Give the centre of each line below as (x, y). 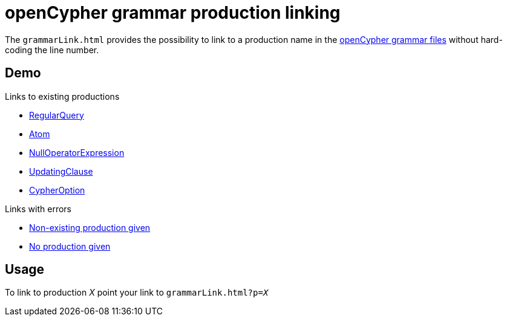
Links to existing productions (62, 96)
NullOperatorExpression (77, 152)
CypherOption (57, 190)
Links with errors (38, 209)
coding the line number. (52, 50)
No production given (70, 246)
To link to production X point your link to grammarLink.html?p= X (137, 293)
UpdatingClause (61, 171)
